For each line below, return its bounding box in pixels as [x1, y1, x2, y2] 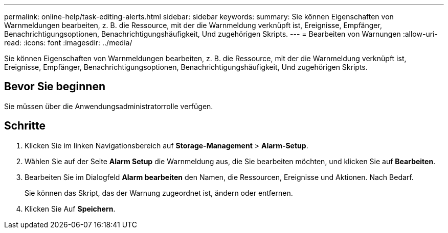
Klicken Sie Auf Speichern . [25, 204, 116, 213]
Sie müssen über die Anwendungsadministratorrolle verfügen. [4, 101, 213, 111]
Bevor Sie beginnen [4, 80, 106, 93]
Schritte [4, 119, 46, 133]
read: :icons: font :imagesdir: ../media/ [4, 38, 132, 47]
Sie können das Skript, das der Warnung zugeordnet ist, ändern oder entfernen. [25, 188, 293, 197]
